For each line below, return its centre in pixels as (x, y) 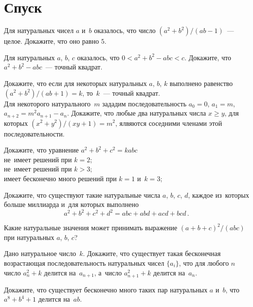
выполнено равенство (201, 83)
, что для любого (204, 263)
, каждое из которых (218, 195)
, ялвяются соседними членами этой (169, 123)
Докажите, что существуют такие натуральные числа (82, 195)
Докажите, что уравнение (41, 150)
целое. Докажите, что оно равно (52, 41)
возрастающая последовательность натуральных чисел (84, 263)
